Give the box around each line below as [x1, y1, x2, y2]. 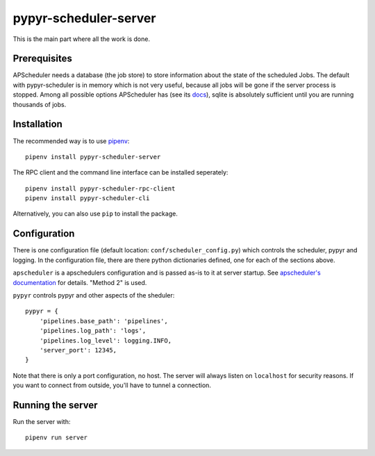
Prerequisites [12, 53, 72, 65]
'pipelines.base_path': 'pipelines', [39, 317, 168, 325]
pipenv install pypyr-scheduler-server [25, 153, 161, 161]
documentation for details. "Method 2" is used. [12, 278, 147, 286]
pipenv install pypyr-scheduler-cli [25, 195, 150, 202]
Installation [12, 118, 62, 130]
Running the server [12, 399, 98, 411]
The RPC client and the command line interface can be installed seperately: [12, 168, 228, 177]
